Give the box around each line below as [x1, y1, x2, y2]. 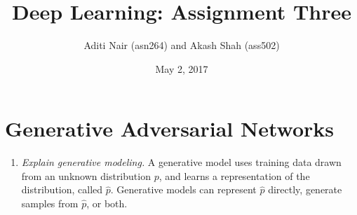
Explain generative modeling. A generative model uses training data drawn [21, 155, 342, 169]
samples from [21, 196, 79, 211]
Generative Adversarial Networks [5, 114, 335, 143]
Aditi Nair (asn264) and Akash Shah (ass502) [83, 38, 280, 53]
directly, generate [268, 182, 342, 197]
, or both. [86, 196, 128, 211]
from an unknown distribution [21, 168, 151, 183]
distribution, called [21, 182, 103, 197]
